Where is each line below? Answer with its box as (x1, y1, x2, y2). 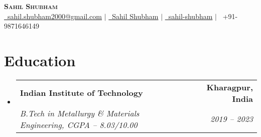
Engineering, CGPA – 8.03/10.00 (20, 118, 138, 130)
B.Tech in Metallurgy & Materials (20, 107, 140, 119)
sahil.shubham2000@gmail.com (7, 11, 102, 21)
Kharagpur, (206, 81, 253, 93)
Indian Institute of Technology (20, 87, 143, 99)
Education (4, 50, 76, 70)
